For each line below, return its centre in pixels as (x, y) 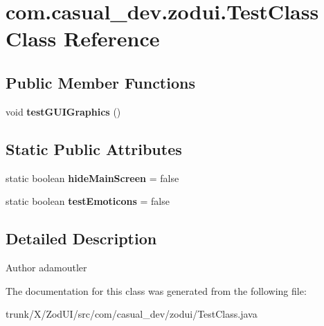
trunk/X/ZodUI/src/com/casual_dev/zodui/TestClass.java (132, 314)
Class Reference (83, 38)
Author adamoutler (46, 267)
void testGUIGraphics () (63, 111)
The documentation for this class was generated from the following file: (156, 290)
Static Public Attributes (94, 148)
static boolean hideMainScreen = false (92, 178)
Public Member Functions (100, 82)
